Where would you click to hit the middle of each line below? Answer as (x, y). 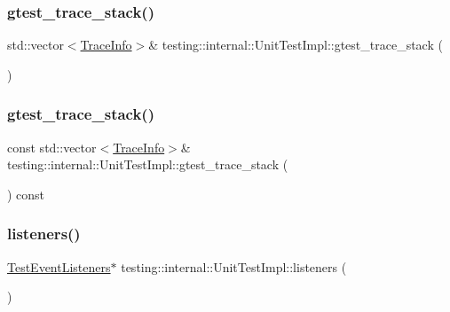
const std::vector (52, 147)
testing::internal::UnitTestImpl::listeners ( (234, 266)
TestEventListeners (59, 266)
